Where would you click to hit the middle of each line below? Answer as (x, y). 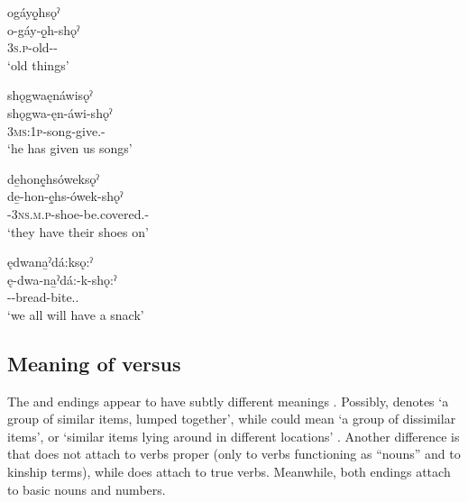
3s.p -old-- (32, 47)
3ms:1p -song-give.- (56, 130)
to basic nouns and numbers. (87, 489)
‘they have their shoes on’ (78, 231)
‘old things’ (38, 64)
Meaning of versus (94, 363)
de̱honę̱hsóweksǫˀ (54, 178)
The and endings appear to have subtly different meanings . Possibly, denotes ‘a (228, 401)
